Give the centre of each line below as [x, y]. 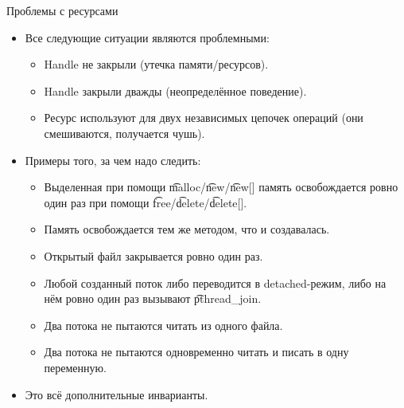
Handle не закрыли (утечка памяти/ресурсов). [156, 64]
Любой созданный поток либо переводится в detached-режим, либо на [215, 282]
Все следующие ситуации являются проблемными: [147, 37]
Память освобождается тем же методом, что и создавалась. [187, 229]
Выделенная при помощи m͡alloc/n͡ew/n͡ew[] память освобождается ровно [221, 187]
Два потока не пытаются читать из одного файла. [163, 325]
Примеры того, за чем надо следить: [113, 160]
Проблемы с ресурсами [62, 10]
